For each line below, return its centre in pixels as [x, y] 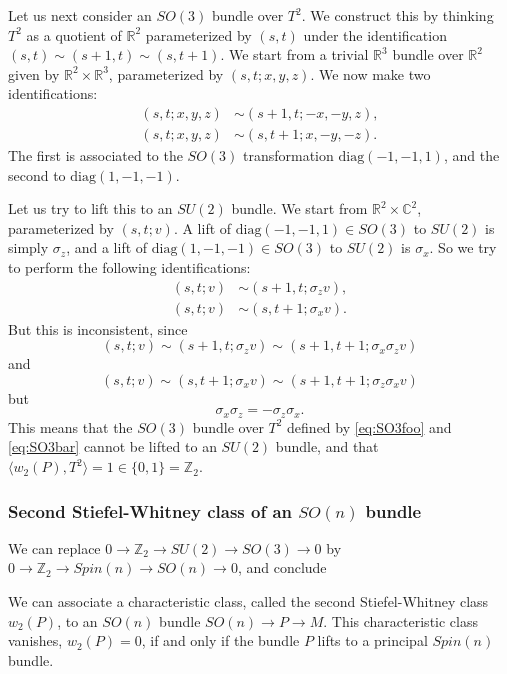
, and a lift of [107, 247]
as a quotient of [74, 34]
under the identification [375, 34]
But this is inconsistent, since [98, 328]
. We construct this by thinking [397, 15]
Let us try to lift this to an [90, 208]
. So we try [463, 247]
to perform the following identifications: [129, 267]
